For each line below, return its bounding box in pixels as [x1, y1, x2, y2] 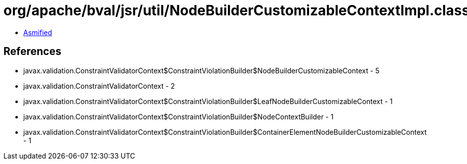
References [3, 45, 61, 58]
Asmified [23, 28, 52, 37]
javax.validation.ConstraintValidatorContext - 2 [23, 81, 175, 90]
